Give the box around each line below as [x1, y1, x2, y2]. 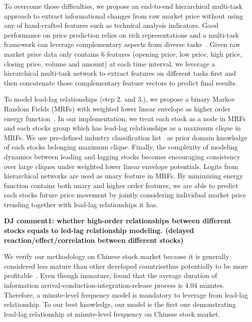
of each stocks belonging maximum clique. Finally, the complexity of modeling [4, 142, 238, 152]
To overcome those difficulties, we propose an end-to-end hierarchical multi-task [4, 1, 243, 11]
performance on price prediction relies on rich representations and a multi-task [4, 29, 239, 40]
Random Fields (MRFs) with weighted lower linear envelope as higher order [4, 103, 231, 113]
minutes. [199, 280, 225, 290]
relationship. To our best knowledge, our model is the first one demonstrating [4, 299, 236, 309]
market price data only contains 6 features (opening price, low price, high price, [4, 48, 242, 59]
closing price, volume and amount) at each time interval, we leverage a [4, 58, 215, 68]
